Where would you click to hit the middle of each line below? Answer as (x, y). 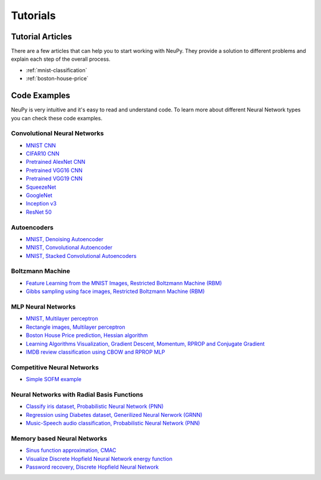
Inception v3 (41, 204)
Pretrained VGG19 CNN (54, 179)
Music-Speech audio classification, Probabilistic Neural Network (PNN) (113, 423)
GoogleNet (39, 195)
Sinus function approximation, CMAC (71, 450)
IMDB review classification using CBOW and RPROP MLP (96, 352)
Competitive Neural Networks (55, 367)
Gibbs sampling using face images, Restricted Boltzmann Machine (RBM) (115, 291)
